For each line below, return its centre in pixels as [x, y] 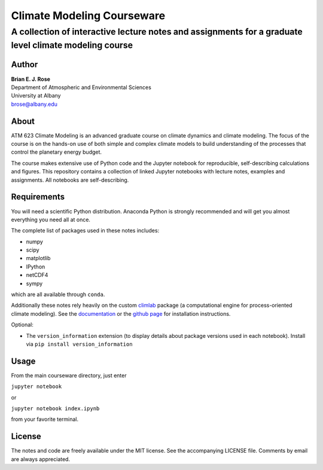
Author [25, 65]
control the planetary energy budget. [56, 152]
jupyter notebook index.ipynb [55, 409]
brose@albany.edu [34, 104]
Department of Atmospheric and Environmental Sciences [81, 87]
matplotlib [38, 258]
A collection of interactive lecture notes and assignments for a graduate [157, 32]
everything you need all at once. [51, 219]
